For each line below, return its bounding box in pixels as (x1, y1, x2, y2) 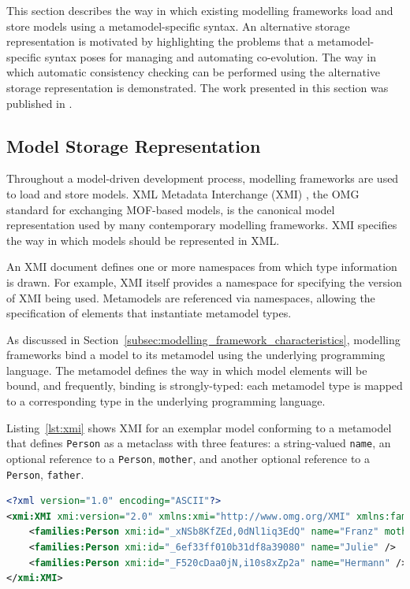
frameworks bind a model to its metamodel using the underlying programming (6, 346, 386, 363)
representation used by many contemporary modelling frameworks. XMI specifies (6, 217, 397, 233)
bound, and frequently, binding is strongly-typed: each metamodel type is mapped (6, 377, 403, 394)
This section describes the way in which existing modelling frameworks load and (6, 2, 393, 18)
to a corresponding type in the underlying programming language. (6, 393, 326, 409)
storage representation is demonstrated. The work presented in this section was (6, 79, 389, 95)
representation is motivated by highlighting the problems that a (6, 33, 314, 50)
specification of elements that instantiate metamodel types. (6, 305, 292, 321)
